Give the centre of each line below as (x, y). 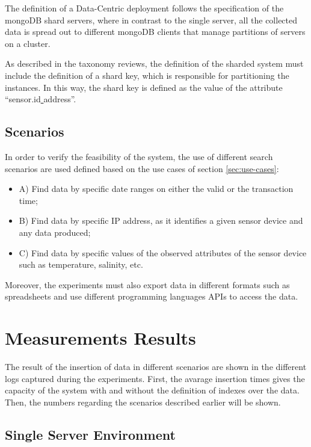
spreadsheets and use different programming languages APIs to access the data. (152, 296)
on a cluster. (28, 43)
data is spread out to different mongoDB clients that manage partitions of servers (155, 32)
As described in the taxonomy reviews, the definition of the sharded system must (154, 63)
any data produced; (55, 232)
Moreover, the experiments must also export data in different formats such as (147, 284)
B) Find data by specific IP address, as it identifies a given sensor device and (161, 220)
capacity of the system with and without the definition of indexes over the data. (152, 390)
